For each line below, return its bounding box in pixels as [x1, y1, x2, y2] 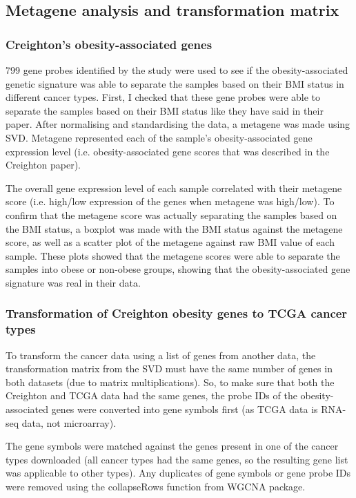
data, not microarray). [21, 415, 117, 430]
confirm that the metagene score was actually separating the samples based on [6, 207, 337, 222]
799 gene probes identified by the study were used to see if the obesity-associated [6, 63, 348, 77]
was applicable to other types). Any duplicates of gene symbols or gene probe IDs [6, 466, 351, 480]
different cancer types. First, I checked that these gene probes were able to [6, 90, 321, 104]
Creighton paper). [6, 157, 81, 172]
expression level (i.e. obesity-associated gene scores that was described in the [6, 144, 330, 158]
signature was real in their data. [6, 275, 141, 289]
